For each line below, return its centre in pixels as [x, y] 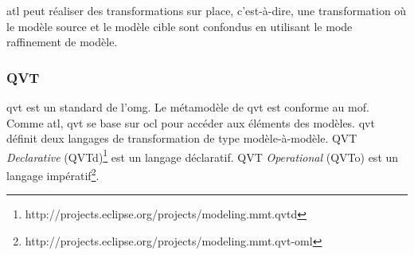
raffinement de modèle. [62, 42]
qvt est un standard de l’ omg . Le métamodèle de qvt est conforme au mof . [188, 107]
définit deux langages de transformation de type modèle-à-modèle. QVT [182, 138]
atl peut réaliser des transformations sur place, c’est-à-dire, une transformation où [207, 10]
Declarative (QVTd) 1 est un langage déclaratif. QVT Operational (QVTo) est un [203, 155]
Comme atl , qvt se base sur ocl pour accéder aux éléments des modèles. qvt [191, 122]
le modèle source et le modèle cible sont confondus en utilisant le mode [180, 26]
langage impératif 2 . [53, 174]
